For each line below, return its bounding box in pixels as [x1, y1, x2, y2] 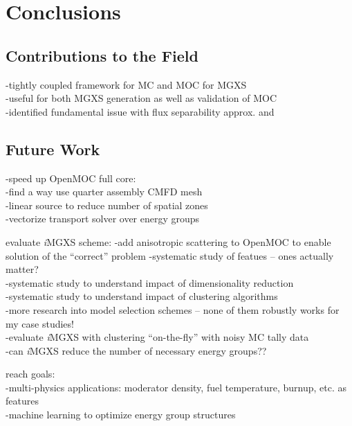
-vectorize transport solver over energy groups [6, 211, 200, 226]
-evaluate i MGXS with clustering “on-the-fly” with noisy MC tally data [6, 330, 309, 344]
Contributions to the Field [6, 44, 198, 66]
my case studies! [6, 316, 74, 330]
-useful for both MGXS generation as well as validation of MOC [6, 91, 277, 105]
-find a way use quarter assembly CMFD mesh [6, 184, 203, 199]
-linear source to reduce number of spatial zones [6, 197, 208, 212]
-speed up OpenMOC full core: [6, 170, 136, 185]
